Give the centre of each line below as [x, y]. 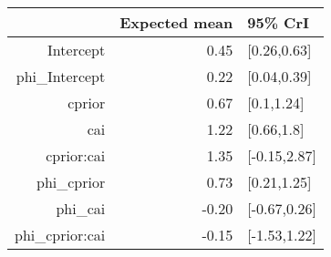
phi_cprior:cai [60, 235]
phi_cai [81, 208]
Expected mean [176, 22]
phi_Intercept [61, 76]
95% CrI [278, 22]
